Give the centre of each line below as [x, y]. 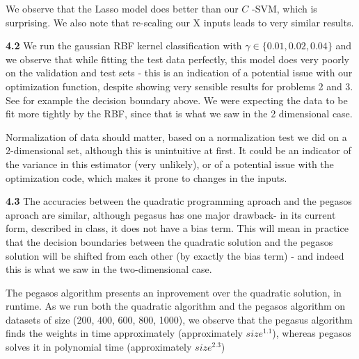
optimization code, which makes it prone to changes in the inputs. [146, 177]
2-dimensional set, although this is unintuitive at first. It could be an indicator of [178, 150]
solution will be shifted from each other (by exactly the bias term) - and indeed [175, 255]
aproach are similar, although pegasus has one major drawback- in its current [171, 214]
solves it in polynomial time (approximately [99, 347]
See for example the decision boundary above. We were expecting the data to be [177, 100]
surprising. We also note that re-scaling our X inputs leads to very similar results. [180, 22]
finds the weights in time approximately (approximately [124, 333]
